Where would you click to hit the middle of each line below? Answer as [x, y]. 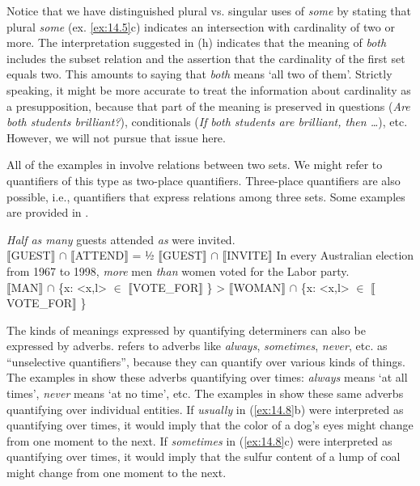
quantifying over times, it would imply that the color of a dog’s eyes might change [210, 425]
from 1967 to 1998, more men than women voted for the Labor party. [178, 270]
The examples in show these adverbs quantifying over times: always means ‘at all [207, 377]
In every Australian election [345, 255]
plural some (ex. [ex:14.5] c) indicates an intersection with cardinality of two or [201, 26]
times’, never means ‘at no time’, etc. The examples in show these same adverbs [205, 393]
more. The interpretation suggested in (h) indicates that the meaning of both [197, 42]
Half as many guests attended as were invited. [121, 239]
